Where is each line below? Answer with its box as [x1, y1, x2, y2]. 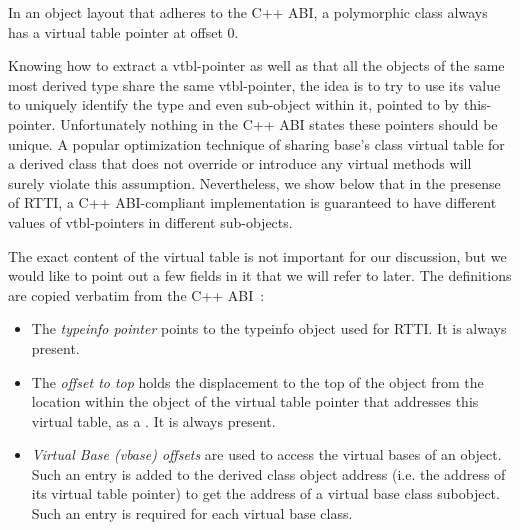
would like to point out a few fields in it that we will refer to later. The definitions [8, 265, 512, 286]
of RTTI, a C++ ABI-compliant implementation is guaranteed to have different [8, 192, 497, 213]
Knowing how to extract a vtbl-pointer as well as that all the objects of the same [8, 55, 505, 76]
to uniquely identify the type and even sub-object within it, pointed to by [8, 94, 460, 115]
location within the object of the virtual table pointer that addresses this [31, 391, 479, 412]
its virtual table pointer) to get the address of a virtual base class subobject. [31, 483, 500, 504]
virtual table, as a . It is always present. [31, 410, 276, 431]
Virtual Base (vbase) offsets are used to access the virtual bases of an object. [31, 444, 502, 465]
